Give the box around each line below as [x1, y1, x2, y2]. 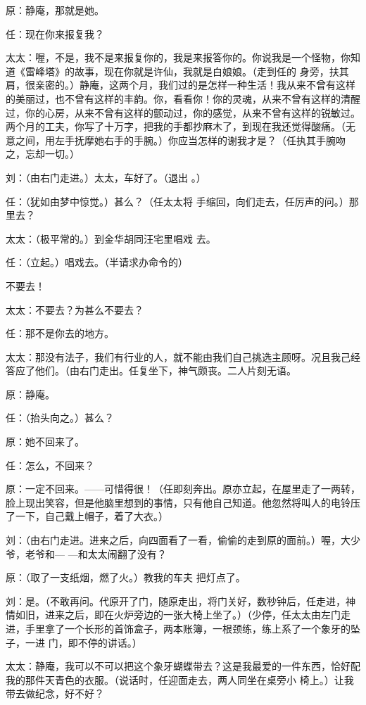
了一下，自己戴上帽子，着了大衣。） [6, 509, 168, 523]
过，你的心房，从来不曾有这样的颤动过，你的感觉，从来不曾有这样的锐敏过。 [6, 105, 360, 120]
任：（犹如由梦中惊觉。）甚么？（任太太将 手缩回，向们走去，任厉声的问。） [6, 193, 349, 208]
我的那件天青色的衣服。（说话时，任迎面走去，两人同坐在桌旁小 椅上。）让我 [6, 672, 354, 687]
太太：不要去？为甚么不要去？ [6, 302, 144, 317]
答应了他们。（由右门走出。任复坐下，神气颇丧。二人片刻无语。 [6, 363, 296, 378]
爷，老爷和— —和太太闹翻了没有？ [6, 546, 167, 561]
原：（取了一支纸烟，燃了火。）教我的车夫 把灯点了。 [6, 570, 246, 585]
